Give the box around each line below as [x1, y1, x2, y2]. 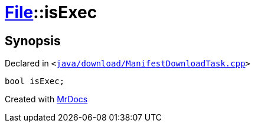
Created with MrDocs [5, 94, 88, 105]
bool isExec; [5, 76, 65, 86]
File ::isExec [5, 2, 97, 22]
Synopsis [5, 33, 61, 48]
